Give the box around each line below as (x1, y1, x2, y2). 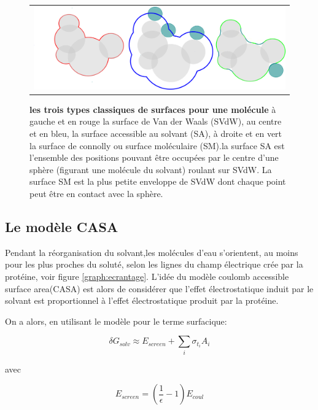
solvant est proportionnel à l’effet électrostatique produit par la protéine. (5, 294, 279, 307)
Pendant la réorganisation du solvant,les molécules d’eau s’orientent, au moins (5, 246, 298, 258)
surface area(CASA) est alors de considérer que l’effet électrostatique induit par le (5, 282, 314, 295)
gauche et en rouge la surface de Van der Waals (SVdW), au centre (29, 115, 282, 128)
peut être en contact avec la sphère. (29, 187, 163, 199)
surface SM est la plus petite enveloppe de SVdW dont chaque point (29, 175, 286, 188)
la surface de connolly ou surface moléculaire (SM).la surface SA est (29, 139, 285, 152)
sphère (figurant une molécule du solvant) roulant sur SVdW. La (29, 163, 272, 176)
